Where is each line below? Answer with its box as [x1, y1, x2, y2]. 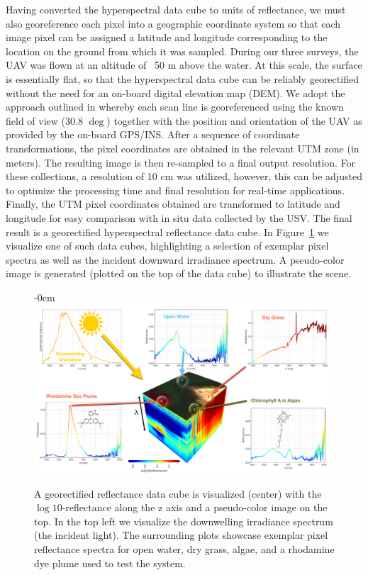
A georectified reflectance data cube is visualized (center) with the [34, 486, 322, 501]
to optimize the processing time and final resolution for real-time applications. [6, 182, 345, 197]
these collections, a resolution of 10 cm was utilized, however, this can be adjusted [6, 169, 362, 184]
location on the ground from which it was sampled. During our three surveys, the [6, 43, 359, 58]
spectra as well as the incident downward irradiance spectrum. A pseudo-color [6, 252, 345, 267]
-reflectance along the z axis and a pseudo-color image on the [62, 500, 328, 515]
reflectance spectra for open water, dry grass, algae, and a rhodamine [34, 541, 335, 556]
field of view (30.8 [6, 113, 83, 128]
